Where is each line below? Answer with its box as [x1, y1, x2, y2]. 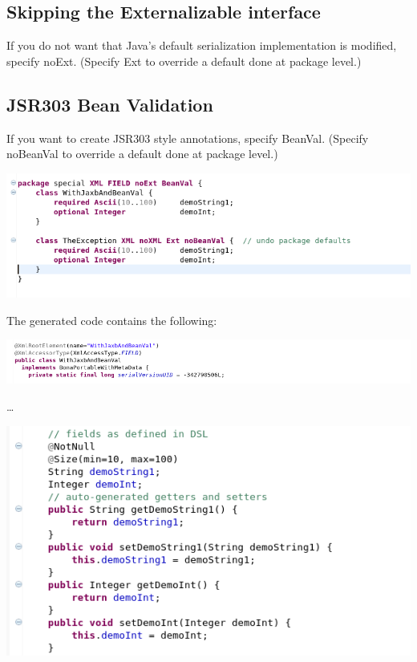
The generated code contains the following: [6, 311, 217, 328]
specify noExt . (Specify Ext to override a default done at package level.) [6, 52, 362, 69]
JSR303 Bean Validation [6, 91, 213, 116]
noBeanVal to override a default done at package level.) [6, 145, 278, 162]
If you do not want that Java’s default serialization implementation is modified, [6, 37, 397, 54]
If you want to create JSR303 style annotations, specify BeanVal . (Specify [6, 129, 369, 146]
